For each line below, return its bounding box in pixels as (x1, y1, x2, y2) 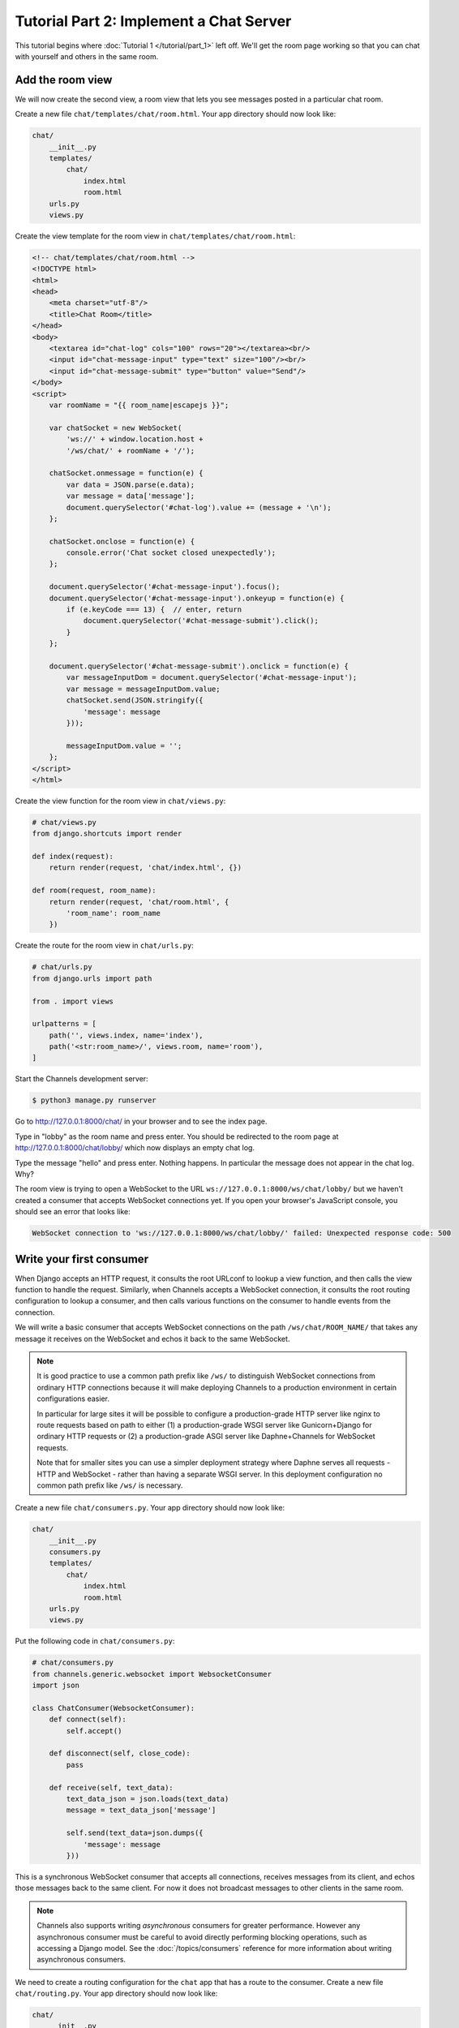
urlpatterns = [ (32, 1019, 97, 1029)
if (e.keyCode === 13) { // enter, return (66, 605, 242, 614)
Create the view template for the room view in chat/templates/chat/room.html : (15, 231, 296, 241)
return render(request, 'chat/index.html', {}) (49, 863, 242, 872)
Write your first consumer (15, 1252, 149, 1265)
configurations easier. (36, 1394, 109, 1403)
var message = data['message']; (66, 492, 195, 501)
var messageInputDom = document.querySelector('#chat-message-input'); (66, 673, 358, 682)
